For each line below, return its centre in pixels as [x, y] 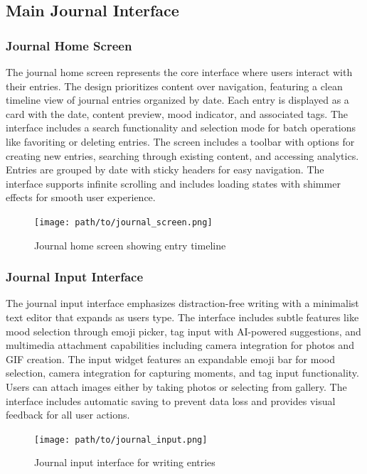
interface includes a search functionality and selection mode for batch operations [181, 128]
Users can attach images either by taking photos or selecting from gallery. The [176, 386]
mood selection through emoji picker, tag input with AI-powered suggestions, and [183, 331]
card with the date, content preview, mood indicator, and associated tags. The [177, 113]
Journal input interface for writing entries [125, 462]
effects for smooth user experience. [81, 197]
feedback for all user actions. [68, 415]
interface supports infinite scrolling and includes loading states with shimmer [173, 183]
